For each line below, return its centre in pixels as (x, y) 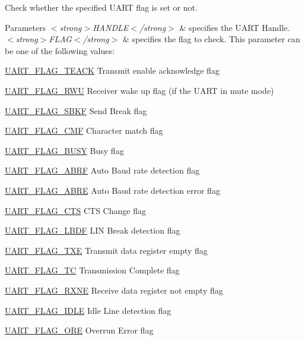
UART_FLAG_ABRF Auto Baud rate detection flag (102, 170)
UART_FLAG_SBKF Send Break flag (76, 110)
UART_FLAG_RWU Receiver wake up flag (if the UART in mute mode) (139, 90)
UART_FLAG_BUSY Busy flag (64, 150)
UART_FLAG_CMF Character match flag (84, 130)
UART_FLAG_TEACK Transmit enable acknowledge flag (112, 70)
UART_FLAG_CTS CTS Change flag (75, 210)
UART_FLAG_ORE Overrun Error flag (79, 330)
